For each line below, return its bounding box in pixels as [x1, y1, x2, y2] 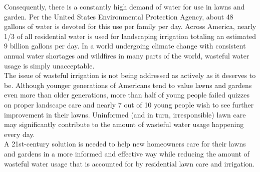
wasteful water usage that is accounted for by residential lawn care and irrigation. [4, 158, 255, 168]
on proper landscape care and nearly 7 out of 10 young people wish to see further [4, 99, 254, 109]
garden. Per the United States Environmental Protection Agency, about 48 [4, 11, 233, 21]
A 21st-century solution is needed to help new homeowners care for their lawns [4, 138, 246, 149]
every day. [4, 128, 35, 139]
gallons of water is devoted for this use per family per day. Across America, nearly [4, 21, 256, 31]
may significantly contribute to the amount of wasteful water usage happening [4, 119, 244, 129]
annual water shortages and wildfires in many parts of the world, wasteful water [4, 50, 249, 60]
